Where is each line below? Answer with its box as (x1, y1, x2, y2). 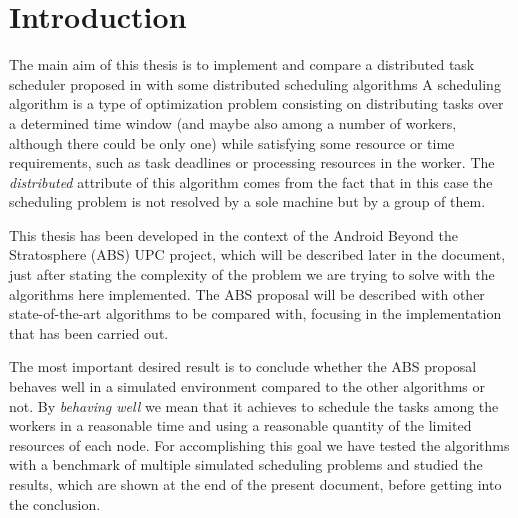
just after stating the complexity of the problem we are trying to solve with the (9, 264, 495, 285)
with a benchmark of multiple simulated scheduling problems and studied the (9, 454, 483, 475)
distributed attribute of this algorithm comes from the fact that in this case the (9, 171, 493, 192)
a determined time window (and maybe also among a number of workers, (9, 112, 457, 133)
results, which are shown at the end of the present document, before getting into (9, 474, 502, 494)
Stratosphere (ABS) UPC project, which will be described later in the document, (9, 244, 506, 265)
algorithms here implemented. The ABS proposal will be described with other (9, 283, 485, 304)
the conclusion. (9, 493, 101, 514)
